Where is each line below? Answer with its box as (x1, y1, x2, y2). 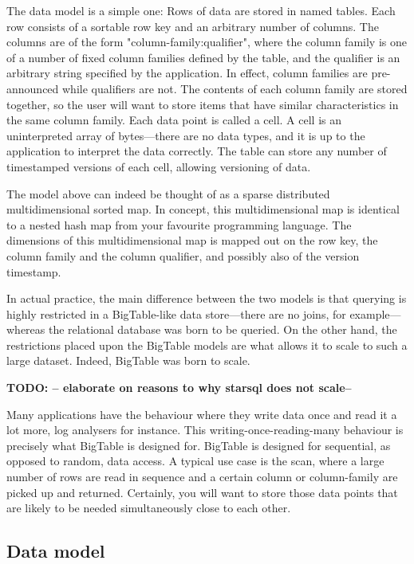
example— (349, 305, 401, 322)
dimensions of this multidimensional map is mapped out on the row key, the (6, 232, 378, 249)
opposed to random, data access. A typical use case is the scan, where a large (6, 452, 384, 469)
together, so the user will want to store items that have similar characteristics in (6, 96, 399, 112)
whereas (6, 321, 45, 338)
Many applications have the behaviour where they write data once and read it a (6, 405, 397, 422)
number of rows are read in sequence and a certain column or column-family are (6, 468, 398, 485)
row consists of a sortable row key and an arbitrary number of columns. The (6, 18, 379, 34)
